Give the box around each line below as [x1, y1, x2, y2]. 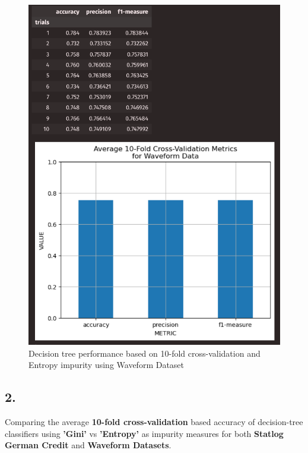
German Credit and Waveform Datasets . [5, 439, 172, 451]
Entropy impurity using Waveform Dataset [28, 358, 185, 371]
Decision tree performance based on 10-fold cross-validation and [28, 347, 261, 359]
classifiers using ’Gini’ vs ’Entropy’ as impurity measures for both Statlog [5, 427, 284, 439]
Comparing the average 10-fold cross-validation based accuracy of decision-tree [5, 416, 303, 428]
